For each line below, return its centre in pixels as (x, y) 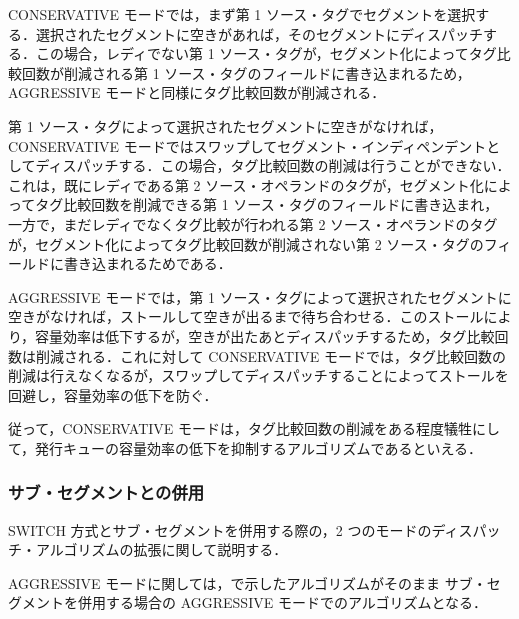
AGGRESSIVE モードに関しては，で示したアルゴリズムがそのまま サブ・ (247, 582)
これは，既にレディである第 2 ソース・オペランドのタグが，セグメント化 (246, 184)
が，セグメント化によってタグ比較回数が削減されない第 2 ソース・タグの (246, 243)
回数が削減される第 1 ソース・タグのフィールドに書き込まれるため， (246, 72)
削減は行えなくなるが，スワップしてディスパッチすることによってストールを (258, 375)
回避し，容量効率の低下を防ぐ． (113, 394)
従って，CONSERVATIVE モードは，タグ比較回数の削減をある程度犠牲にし (254, 428)
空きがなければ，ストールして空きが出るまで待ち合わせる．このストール (246, 316)
